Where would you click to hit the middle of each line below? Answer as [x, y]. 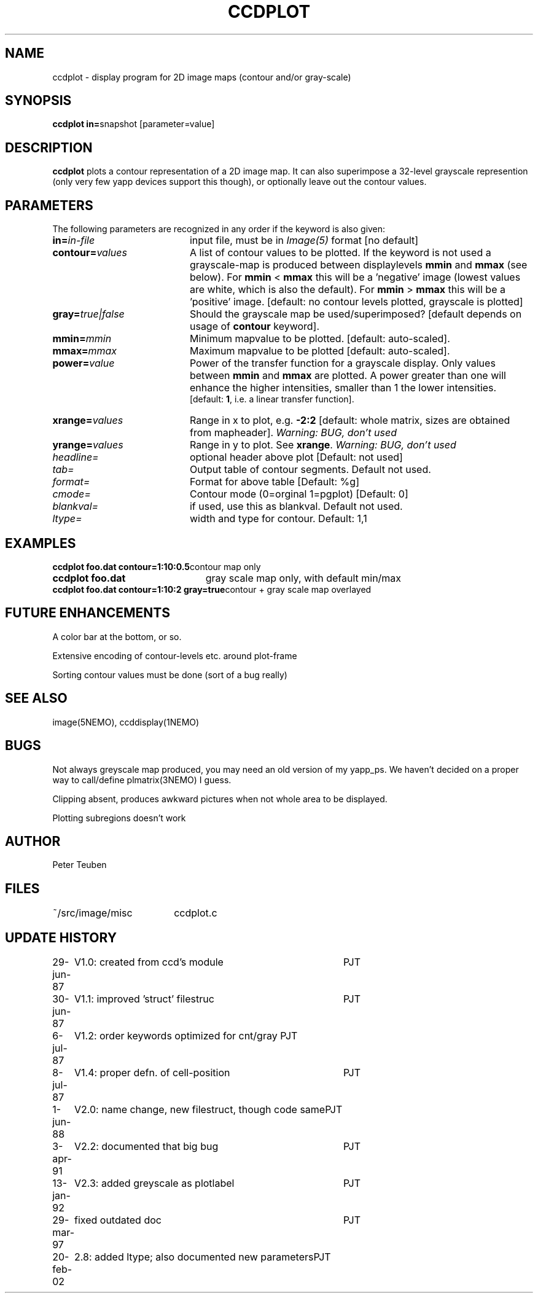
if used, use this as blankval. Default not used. [296, 506]
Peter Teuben [80, 865]
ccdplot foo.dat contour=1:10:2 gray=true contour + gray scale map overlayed [212, 589]
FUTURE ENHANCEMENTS [88, 613]
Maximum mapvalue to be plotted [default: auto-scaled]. [320, 351]
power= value [84, 363]
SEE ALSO [36, 698]
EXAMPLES [41, 543]
